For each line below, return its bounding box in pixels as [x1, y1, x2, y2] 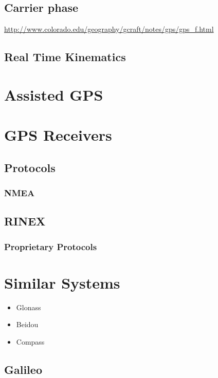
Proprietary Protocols [4, 240, 97, 253]
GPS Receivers [4, 124, 112, 145]
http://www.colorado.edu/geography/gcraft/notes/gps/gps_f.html [4, 24, 214, 34]
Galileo [4, 361, 42, 377]
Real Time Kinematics [4, 49, 126, 65]
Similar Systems [4, 272, 120, 293]
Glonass [16, 301, 41, 312]
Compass [16, 336, 45, 347]
